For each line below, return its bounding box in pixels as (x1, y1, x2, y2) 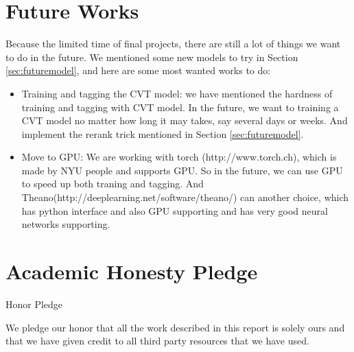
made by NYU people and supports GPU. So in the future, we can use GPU (21, 163, 343, 177)
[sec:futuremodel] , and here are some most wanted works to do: (5, 63, 271, 78)
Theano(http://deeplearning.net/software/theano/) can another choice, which (21, 190, 349, 204)
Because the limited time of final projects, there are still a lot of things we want (5, 36, 341, 51)
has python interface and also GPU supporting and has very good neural (21, 203, 328, 218)
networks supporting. (21, 217, 110, 231)
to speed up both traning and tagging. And (21, 176, 204, 191)
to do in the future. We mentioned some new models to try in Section (5, 49, 298, 64)
